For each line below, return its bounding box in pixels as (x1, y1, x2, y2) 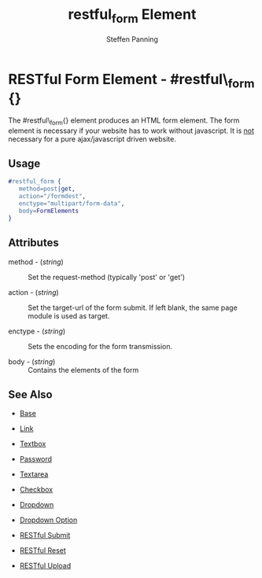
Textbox (19, 439, 46, 449)
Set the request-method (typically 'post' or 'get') (28, 272, 186, 282)
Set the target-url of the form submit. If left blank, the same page (28, 303, 238, 312)
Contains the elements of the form (28, 365, 139, 374)
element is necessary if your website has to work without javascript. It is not (8, 126, 254, 135)
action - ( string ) (8, 287, 59, 296)
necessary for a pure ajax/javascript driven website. (8, 134, 177, 143)
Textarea (19, 469, 49, 479)
